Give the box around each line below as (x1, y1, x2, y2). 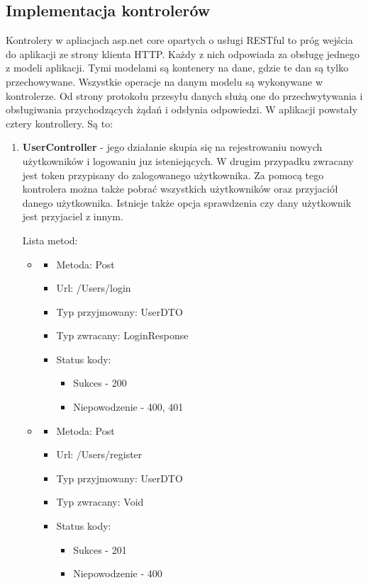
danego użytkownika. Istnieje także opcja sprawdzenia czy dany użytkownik (22, 195, 352, 210)
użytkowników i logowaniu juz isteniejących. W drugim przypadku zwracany (22, 153, 354, 168)
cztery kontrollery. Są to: (6, 115, 113, 130)
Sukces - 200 (73, 375, 127, 390)
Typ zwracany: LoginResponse (56, 328, 189, 343)
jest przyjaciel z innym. (22, 209, 123, 224)
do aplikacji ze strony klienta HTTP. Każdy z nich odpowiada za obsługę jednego (6, 46, 359, 61)
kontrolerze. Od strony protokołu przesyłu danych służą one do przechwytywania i (6, 88, 363, 103)
